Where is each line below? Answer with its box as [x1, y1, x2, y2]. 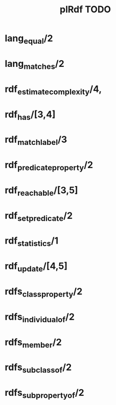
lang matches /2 [5, 58, 64, 71]
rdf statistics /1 [5, 235, 59, 249]
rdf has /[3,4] [5, 108, 56, 122]
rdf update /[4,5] [5, 261, 67, 273]
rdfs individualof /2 [5, 311, 75, 324]
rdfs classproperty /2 [5, 286, 83, 299]
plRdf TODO [60, 4, 111, 15]
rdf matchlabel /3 [5, 134, 67, 147]
